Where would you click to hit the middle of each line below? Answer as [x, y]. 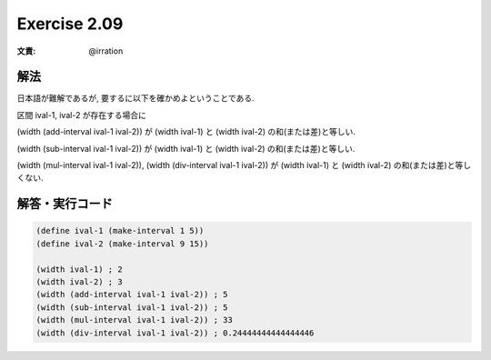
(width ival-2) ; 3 [79, 281]
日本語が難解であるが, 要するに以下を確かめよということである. [135, 98]
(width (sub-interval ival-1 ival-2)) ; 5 [132, 307]
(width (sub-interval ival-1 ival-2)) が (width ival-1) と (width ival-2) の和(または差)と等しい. [186, 148]
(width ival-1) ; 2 [79, 269]
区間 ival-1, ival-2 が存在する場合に [82, 115]
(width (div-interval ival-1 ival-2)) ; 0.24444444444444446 [175, 333]
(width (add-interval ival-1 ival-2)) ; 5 [132, 295]
